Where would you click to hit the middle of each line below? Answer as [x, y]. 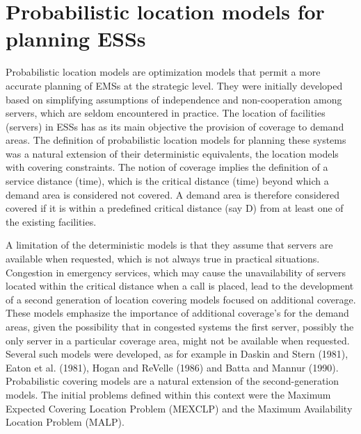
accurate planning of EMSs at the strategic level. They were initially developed [174, 85]
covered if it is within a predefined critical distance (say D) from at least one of [175, 208]
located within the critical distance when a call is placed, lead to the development [180, 286]
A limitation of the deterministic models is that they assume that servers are [169, 245]
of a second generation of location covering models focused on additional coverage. [181, 299]
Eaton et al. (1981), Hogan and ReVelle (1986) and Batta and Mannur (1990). [172, 367]
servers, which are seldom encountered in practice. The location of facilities [166, 113]
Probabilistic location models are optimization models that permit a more [163, 72]
